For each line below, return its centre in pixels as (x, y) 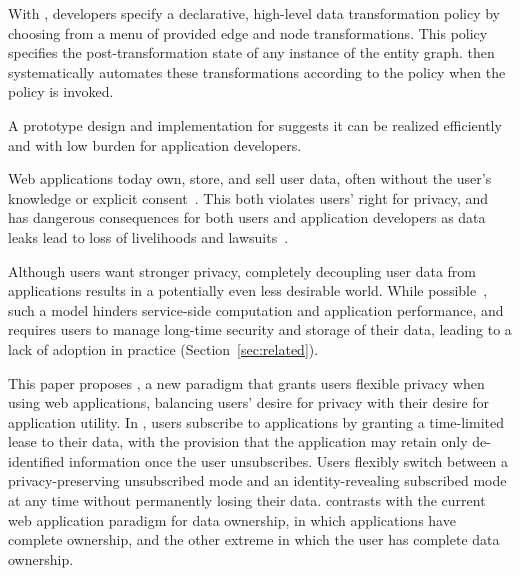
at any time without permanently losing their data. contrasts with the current (247, 500)
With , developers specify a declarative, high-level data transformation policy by (254, 13)
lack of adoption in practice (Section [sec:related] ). (163, 348)
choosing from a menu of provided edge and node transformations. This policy (248, 32)
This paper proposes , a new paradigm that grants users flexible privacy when (246, 382)
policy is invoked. (61, 91)
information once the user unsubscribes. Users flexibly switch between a (289, 460)
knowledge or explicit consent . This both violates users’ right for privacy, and (248, 197)
